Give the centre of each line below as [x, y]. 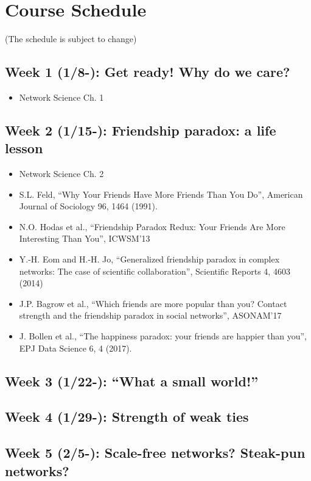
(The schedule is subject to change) [71, 39]
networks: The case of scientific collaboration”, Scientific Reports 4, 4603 [155, 271]
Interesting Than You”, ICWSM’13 [85, 238]
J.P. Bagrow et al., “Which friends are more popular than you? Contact [153, 303]
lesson [24, 148]
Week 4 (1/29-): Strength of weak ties [127, 417]
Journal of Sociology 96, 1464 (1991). [88, 206]
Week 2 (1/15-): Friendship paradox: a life [141, 130]
